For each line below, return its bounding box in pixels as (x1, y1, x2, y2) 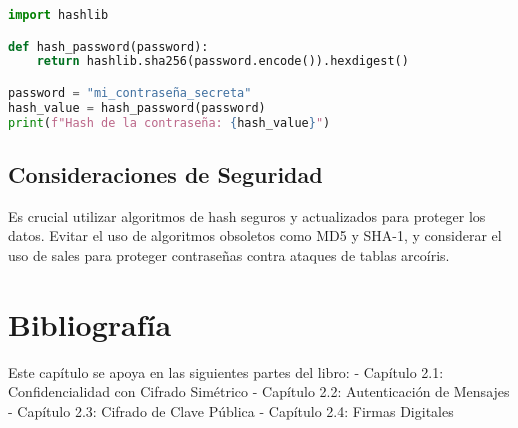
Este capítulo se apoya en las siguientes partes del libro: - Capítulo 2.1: (8, 361, 444, 382)
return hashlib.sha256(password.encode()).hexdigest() (36, 54, 409, 69)
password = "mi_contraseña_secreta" (8, 85, 252, 100)
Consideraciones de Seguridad (8, 158, 323, 189)
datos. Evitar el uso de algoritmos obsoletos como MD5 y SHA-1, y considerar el (8, 225, 502, 246)
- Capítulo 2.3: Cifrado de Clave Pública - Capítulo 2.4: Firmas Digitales (8, 400, 454, 421)
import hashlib (8, 8, 109, 22)
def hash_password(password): (8, 39, 209, 54)
